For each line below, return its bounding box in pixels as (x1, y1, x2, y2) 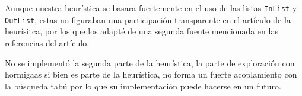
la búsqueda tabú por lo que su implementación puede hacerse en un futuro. (5, 79, 281, 92)
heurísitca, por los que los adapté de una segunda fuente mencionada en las (5, 25, 278, 37)
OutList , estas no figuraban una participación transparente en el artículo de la (5, 13, 291, 25)
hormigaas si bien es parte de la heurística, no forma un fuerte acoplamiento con (5, 68, 297, 81)
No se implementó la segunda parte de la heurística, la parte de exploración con (5, 56, 295, 69)
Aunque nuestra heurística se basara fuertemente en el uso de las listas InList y (5, 2, 297, 14)
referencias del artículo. (5, 36, 90, 49)
